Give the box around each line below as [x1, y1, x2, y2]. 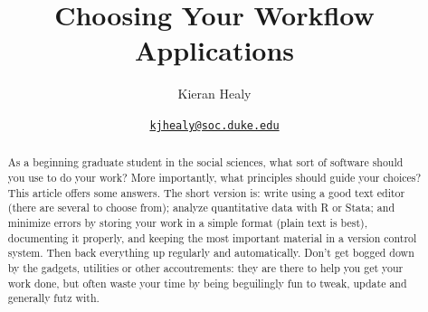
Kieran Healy [177, 84, 252, 103]
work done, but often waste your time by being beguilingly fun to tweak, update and [7, 275, 407, 290]
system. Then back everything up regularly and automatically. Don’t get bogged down [7, 245, 414, 260]
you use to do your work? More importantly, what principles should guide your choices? [7, 170, 422, 185]
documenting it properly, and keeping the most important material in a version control [7, 230, 417, 245]
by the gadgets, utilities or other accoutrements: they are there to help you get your [7, 260, 404, 275]
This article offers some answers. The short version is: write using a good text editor [7, 184, 405, 200]
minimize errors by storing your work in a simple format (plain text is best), [7, 214, 368, 230]
